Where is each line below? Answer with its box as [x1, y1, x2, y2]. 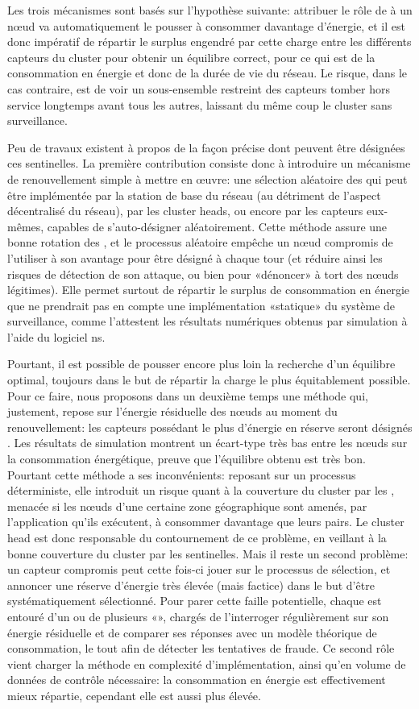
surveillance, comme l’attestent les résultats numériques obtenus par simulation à [7, 313, 408, 330]
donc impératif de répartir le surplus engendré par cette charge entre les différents [7, 33, 412, 50]
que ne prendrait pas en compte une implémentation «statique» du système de [7, 296, 396, 313]
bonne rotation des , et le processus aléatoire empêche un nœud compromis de [7, 234, 393, 251]
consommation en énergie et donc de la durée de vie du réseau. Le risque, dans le [7, 64, 408, 81]
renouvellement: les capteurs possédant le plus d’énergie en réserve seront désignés [7, 418, 413, 435]
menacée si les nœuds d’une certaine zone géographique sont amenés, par [7, 497, 367, 514]
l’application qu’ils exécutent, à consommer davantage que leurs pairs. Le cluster [7, 513, 404, 530]
